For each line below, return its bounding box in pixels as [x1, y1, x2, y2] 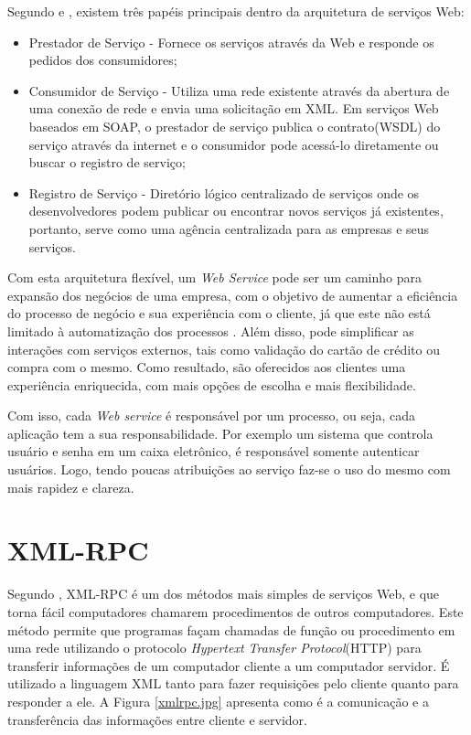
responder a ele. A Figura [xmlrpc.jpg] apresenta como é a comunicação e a [7, 691, 429, 710]
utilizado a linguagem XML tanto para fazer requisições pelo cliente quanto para [7, 674, 459, 693]
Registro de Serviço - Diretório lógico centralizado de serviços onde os [28, 183, 420, 202]
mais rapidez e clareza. [7, 477, 134, 496]
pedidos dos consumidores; [28, 50, 177, 69]
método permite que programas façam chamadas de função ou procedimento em [7, 620, 455, 639]
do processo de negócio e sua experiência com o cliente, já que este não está [7, 304, 431, 323]
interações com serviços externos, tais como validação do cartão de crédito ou [7, 339, 441, 358]
